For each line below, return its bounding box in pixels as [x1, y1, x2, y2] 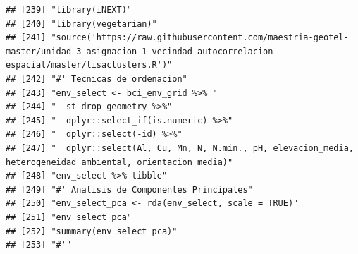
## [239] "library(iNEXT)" [6, 5, 132, 15]
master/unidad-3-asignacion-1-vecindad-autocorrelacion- [6, 46, 278, 56]
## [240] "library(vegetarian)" [6, 18, 157, 29]
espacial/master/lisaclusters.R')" [6, 60, 173, 71]
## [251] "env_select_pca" [6, 212, 132, 222]
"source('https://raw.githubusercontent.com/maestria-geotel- [51, 32, 349, 43]
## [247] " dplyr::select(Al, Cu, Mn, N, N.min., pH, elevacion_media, [6, 143, 354, 153]
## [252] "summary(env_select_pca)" [6, 226, 178, 236]
